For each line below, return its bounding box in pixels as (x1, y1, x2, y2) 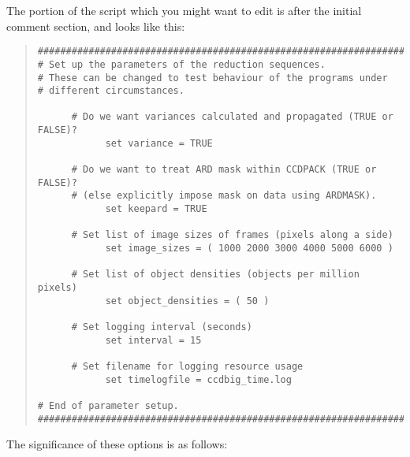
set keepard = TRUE (105, 203, 207, 215)
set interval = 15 (105, 334, 202, 346)
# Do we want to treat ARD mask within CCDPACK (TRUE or (71, 164, 377, 176)
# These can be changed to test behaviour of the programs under (37, 72, 388, 84)
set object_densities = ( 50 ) (105, 295, 270, 307)
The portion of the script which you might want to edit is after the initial (6, 2, 362, 18)
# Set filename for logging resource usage (71, 360, 304, 372)
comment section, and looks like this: (6, 17, 185, 34)
